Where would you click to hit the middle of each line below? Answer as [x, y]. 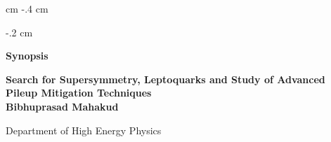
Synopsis [27, 56]
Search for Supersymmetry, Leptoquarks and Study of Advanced [165, 79]
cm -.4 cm [27, 8]
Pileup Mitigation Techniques [79, 93]
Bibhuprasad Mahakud [62, 106]
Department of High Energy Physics [84, 130]
